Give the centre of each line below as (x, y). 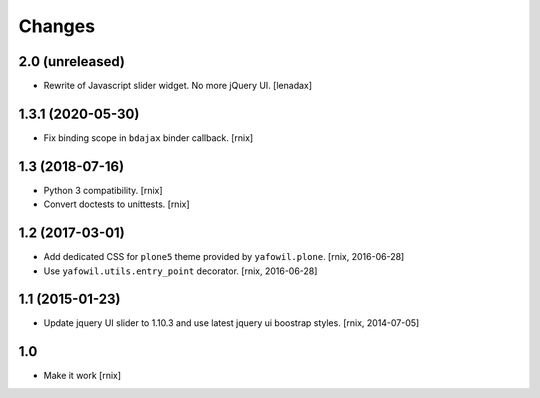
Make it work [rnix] (82, 376)
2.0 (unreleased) (71, 61)
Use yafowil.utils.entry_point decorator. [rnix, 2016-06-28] (180, 271)
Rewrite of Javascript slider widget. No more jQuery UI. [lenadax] (178, 86)
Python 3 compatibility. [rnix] (103, 190)
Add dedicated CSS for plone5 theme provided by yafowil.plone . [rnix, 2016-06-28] (224, 257)
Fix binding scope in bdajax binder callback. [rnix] (148, 137)
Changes (56, 26)
